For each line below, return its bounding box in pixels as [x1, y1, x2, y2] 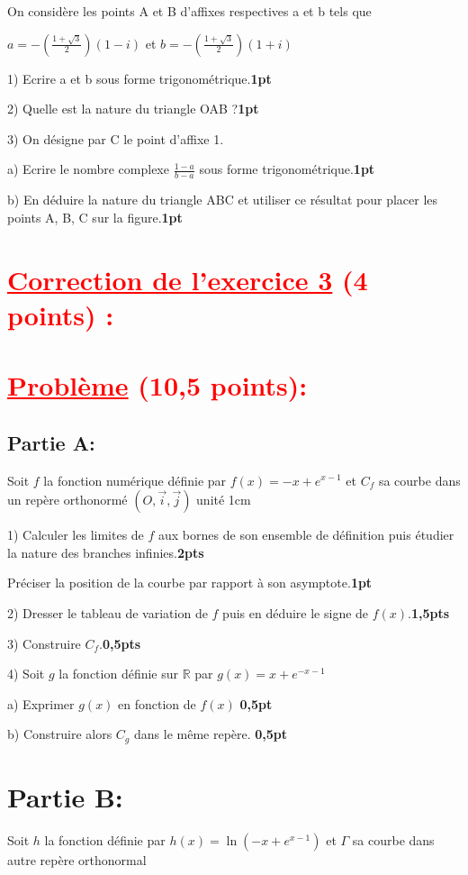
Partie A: [7, 428, 95, 456]
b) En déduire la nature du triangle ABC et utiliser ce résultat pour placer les [7, 190, 438, 209]
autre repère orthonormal [7, 850, 147, 869]
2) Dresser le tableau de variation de [7, 603, 208, 622]
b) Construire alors [7, 725, 112, 743]
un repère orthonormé [7, 490, 128, 509]
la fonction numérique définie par [43, 470, 227, 489]
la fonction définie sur [58, 664, 179, 683]
